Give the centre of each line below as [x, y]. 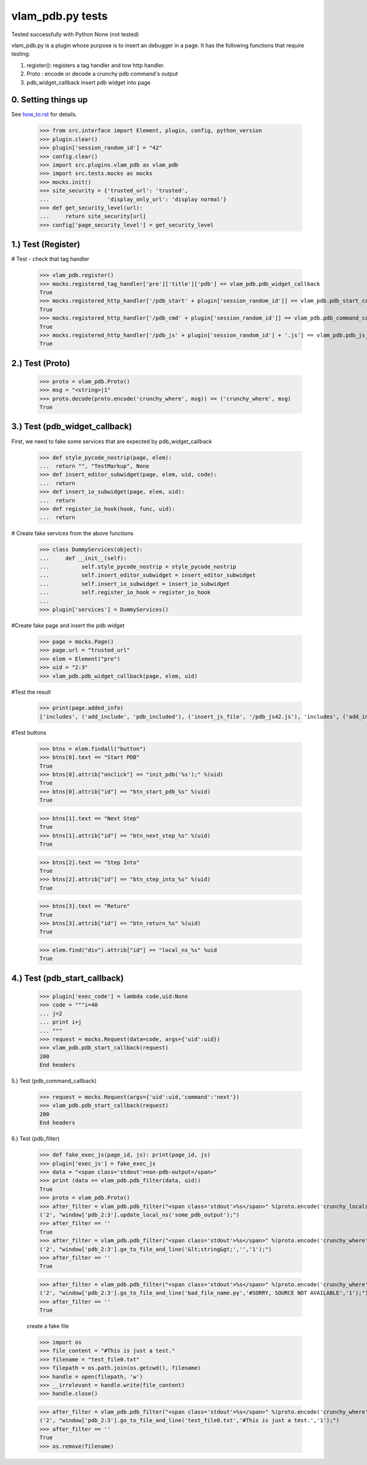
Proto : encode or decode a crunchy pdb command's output [102, 74]
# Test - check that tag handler [50, 259]
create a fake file [48, 1326]
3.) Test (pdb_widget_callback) [72, 426]
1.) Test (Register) [46, 245]
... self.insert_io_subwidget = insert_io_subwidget [135, 584]
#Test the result [31, 692]
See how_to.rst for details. [44, 114]
